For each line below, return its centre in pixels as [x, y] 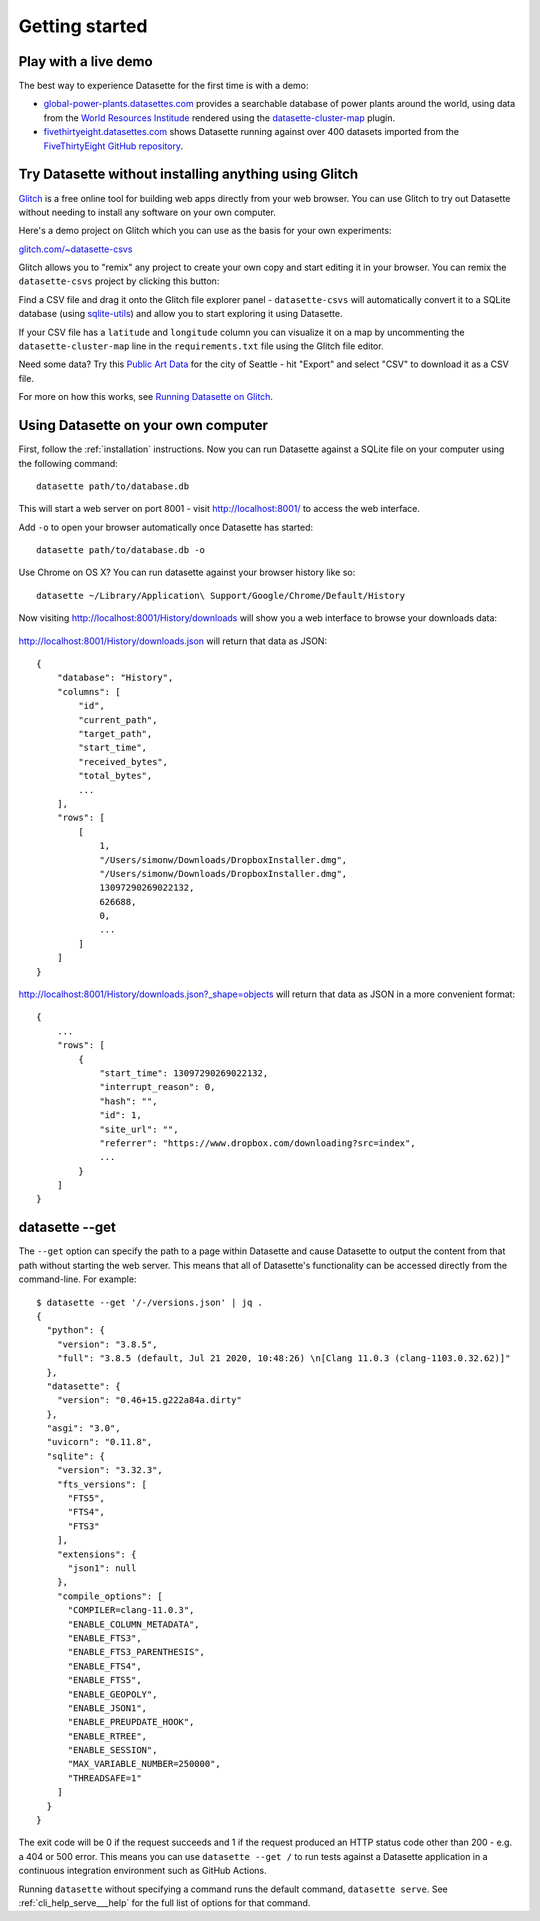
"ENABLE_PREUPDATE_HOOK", [131, 1722]
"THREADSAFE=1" [104, 1778]
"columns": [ [88, 691]
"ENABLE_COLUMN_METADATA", [133, 1624]
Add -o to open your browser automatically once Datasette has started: [166, 527]
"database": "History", [115, 678]
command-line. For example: [77, 1279]
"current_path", [118, 719]
